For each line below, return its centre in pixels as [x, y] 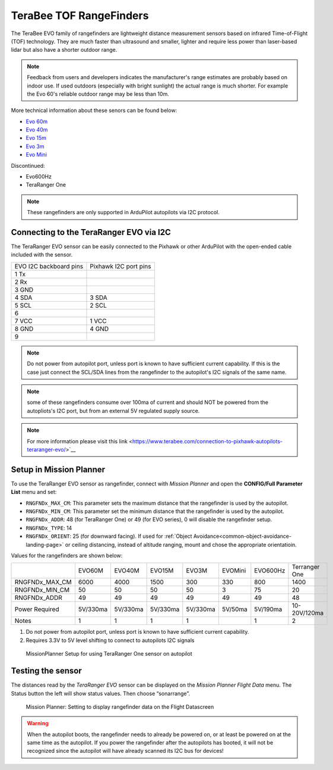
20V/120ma [308, 613]
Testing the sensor [47, 671]
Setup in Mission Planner [58, 469]
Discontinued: [28, 165]
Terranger [306, 567]
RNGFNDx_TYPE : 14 [49, 528]
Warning [38, 724]
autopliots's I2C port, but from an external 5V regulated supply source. [113, 411]
